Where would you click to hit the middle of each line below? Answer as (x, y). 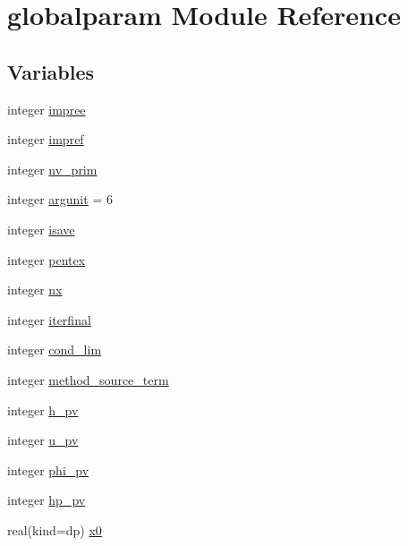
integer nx (35, 290)
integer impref (46, 139)
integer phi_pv (48, 469)
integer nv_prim (52, 169)
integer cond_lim (55, 350)
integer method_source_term (88, 379)
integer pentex (47, 259)
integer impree (47, 109)
